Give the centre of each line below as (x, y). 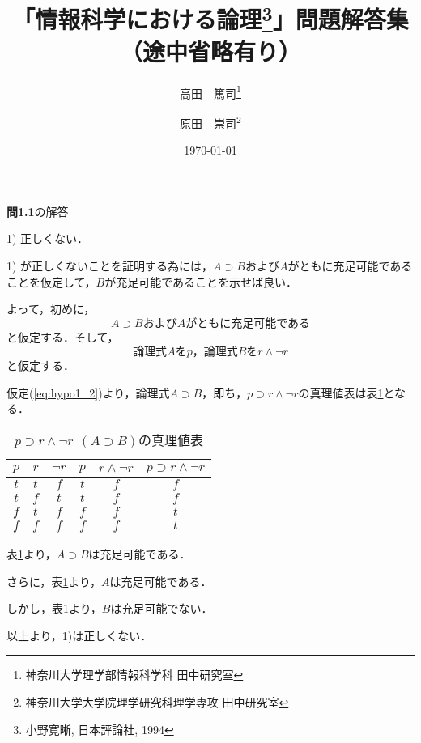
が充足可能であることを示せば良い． (201, 281)
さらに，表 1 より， (54, 581)
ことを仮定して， (51, 281)
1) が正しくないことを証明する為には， (110, 265)
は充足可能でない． (162, 608)
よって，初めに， (51, 309)
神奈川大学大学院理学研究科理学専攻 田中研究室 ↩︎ (157, 702)
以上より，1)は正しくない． (79, 635)
